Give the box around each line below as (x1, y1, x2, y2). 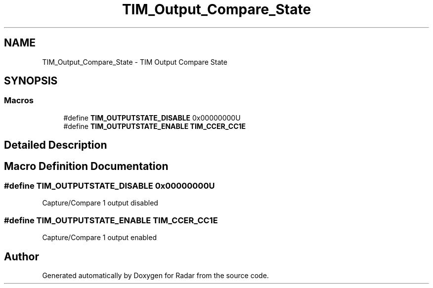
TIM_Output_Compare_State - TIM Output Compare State (42, 57, 227, 66)
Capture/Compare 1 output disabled (42, 199, 158, 207)
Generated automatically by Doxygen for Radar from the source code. (42, 271, 269, 280)
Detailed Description (4, 139, 107, 152)
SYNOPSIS (4, 75, 58, 87)
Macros (4, 95, 34, 106)
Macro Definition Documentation (4, 160, 169, 172)
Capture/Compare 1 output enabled (42, 233, 157, 242)
